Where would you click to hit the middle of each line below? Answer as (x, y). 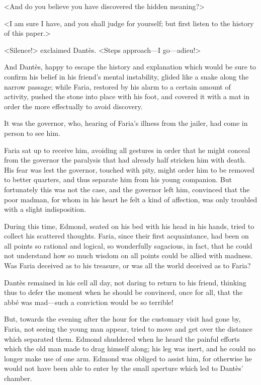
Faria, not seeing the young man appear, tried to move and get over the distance (128, 329)
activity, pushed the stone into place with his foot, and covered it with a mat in (127, 96)
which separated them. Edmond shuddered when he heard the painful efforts (122, 338)
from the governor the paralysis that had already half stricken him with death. (125, 160)
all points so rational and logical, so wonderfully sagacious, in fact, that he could (128, 245)
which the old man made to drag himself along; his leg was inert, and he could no (130, 349)
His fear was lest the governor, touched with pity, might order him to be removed (129, 169)
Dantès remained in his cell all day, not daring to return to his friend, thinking (125, 282)
